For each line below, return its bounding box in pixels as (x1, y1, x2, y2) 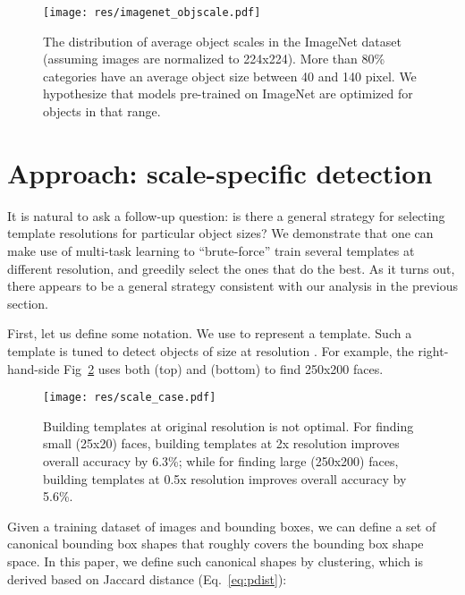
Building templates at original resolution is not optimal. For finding (43, 416, 414, 435)
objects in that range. (43, 102, 161, 121)
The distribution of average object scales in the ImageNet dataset (43, 31, 402, 50)
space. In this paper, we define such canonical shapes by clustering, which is (7, 551, 423, 570)
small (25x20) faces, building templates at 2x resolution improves (43, 434, 400, 453)
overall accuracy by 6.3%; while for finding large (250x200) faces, (43, 451, 399, 470)
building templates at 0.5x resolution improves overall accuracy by (43, 469, 407, 488)
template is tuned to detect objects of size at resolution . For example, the (7, 341, 414, 360)
